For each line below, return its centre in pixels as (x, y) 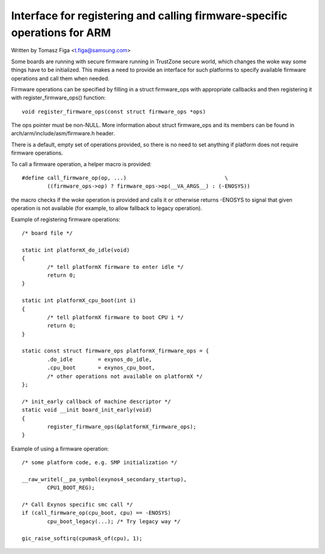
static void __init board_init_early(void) (87, 410)
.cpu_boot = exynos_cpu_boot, (101, 368)
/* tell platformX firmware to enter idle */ (115, 267)
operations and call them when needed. (60, 78)
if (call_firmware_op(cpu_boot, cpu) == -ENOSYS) (97, 513)
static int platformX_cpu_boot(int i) (79, 300)
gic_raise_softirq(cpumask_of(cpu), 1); (82, 538)
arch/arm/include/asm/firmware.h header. (63, 134)
